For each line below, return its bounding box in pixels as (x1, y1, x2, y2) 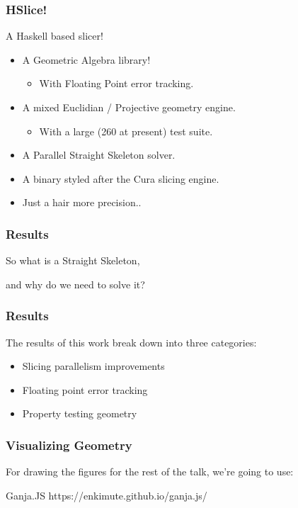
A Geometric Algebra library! (22, 52, 151, 67)
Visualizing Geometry (6, 436, 132, 453)
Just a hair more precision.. (22, 195, 142, 210)
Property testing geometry (22, 406, 137, 421)
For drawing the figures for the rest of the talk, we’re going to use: (6, 464, 294, 479)
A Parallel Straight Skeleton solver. (22, 147, 176, 162)
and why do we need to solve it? (6, 276, 145, 291)
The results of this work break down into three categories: (6, 334, 257, 349)
